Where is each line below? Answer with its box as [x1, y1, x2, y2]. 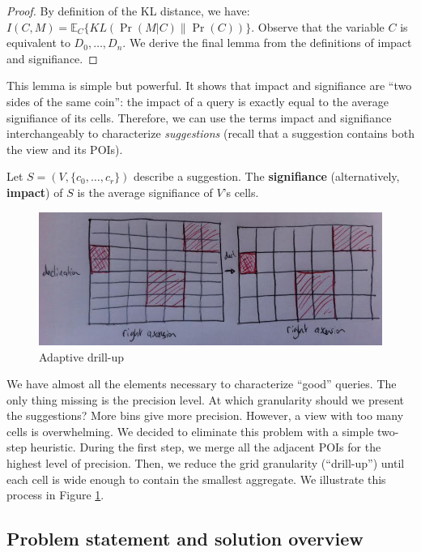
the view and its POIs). [6, 140, 123, 157]
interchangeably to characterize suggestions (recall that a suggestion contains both [6, 125, 415, 142]
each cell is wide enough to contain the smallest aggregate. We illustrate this [6, 470, 386, 487]
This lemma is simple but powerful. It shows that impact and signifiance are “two [6, 77, 412, 94]
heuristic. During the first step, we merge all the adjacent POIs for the [30, 439, 381, 456]
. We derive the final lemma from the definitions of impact [122, 34, 412, 51]
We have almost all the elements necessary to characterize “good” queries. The [6, 375, 397, 392]
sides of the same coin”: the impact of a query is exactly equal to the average [6, 92, 389, 109]
